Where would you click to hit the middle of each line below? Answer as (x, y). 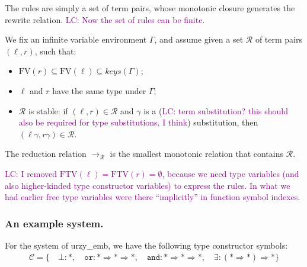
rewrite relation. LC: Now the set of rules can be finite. (105, 19)
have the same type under (99, 90)
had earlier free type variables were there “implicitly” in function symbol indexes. (153, 197)
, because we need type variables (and (231, 173)
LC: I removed (31, 173)
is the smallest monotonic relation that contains (197, 154)
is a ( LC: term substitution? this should (216, 110)
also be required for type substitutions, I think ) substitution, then (138, 122)
